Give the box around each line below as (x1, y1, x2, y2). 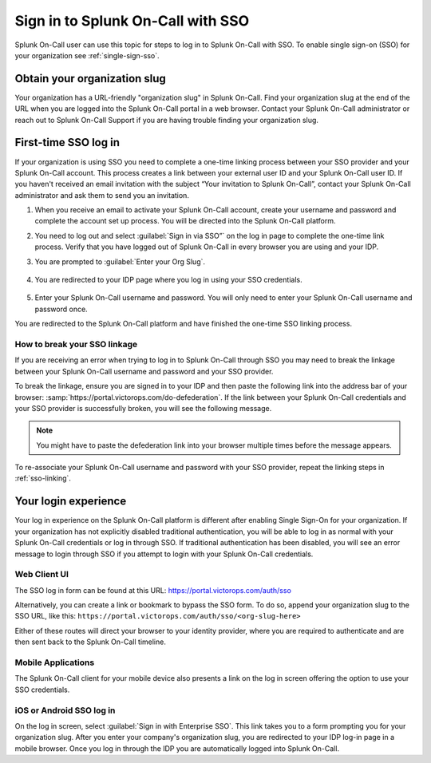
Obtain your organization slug (14, 72, 167, 85)
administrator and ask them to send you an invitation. (14, 190, 189, 200)
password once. (34, 304, 88, 314)
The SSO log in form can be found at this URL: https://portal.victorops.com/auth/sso (14, 585, 291, 595)
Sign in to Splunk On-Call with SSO (14, 12, 250, 30)
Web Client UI (14, 569, 69, 580)
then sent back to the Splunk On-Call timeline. (14, 637, 167, 646)
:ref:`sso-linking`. (14, 473, 72, 483)
